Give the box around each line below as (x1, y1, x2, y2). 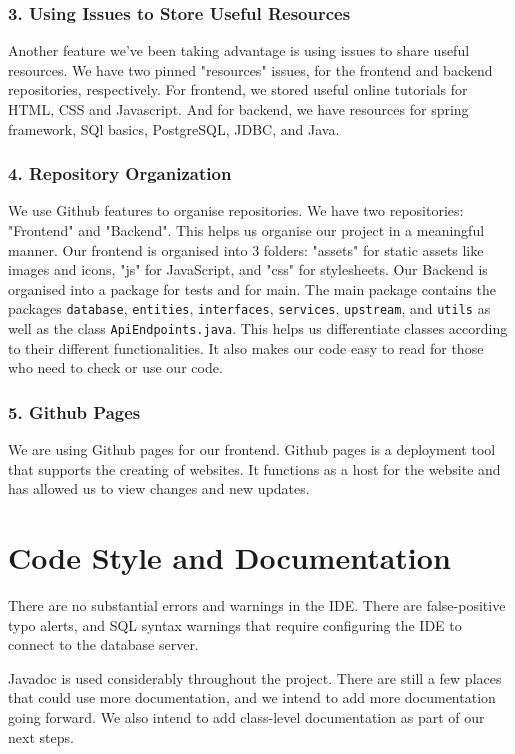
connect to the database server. (8, 634, 199, 655)
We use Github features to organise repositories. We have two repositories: (8, 200, 464, 221)
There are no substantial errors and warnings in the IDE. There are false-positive (8, 595, 506, 615)
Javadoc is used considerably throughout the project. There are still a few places (8, 667, 502, 688)
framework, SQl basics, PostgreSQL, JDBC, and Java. (8, 118, 340, 139)
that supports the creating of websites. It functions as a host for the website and (8, 458, 501, 479)
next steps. (8, 726, 74, 747)
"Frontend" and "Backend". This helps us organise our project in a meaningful (8, 220, 485, 240)
